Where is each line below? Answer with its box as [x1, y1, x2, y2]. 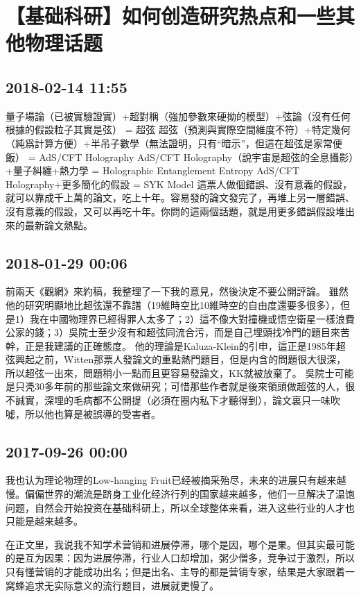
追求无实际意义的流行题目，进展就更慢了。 [24, 578, 219, 592]
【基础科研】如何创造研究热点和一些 [6, 1, 336, 30]
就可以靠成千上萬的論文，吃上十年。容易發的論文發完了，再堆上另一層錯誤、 [6, 190, 355, 205]
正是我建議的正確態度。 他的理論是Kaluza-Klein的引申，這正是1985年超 [24, 338, 346, 353]
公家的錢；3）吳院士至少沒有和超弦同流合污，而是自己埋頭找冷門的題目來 [6, 325, 340, 339]
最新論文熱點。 [24, 217, 93, 232]
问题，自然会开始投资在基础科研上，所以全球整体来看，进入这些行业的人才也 [6, 500, 355, 514]
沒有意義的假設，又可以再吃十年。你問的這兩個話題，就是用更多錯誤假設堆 [6, 203, 345, 218]
